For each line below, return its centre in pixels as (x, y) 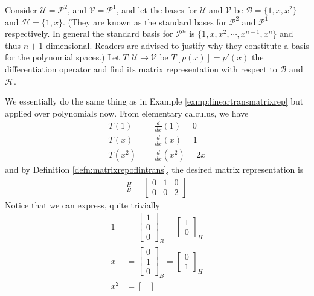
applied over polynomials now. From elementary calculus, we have (127, 113)
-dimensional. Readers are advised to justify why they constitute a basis (176, 45)
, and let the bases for (157, 10)
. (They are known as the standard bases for (145, 21)
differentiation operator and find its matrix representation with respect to (141, 69)
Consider (21, 10)
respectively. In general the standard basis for (89, 34)
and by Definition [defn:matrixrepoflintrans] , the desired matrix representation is (154, 169)
